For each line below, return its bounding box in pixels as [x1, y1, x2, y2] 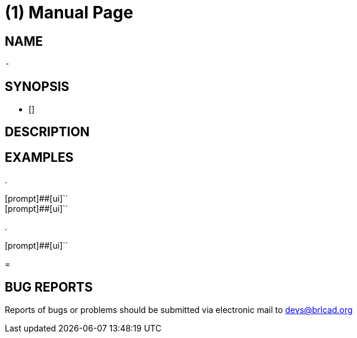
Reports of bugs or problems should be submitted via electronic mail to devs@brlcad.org [5, 305, 353, 315]
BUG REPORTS [5, 279, 93, 295]
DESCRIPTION [5, 124, 90, 140]
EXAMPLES [5, 149, 74, 165]
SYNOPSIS [5, 79, 70, 94]
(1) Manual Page [5, 2, 133, 23]
